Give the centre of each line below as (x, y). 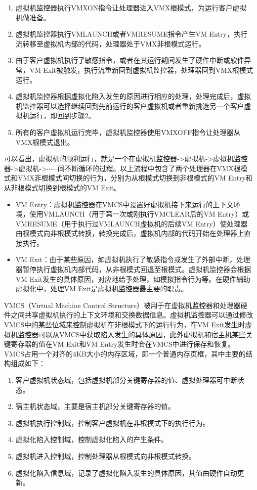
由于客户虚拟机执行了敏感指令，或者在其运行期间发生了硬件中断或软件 (130, 60)
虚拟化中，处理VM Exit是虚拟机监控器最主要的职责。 (102, 289)
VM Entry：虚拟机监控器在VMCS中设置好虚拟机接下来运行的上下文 (125, 204)
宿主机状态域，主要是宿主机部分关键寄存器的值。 (95, 406)
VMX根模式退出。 (45, 142)
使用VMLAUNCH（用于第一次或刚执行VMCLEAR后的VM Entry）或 (139, 214)
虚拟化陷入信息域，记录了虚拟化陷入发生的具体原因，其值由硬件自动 (126, 472)
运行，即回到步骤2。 (62, 115)
